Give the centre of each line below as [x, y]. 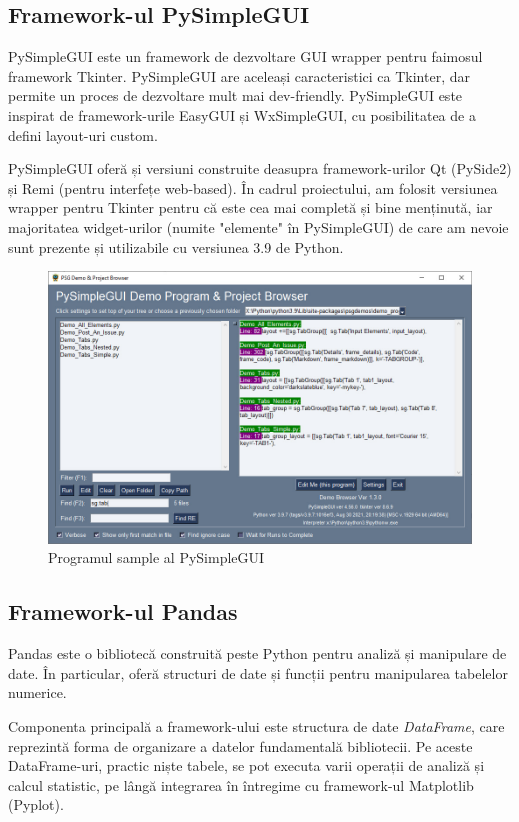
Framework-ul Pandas [123, 611]
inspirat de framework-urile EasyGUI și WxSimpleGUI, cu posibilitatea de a [242, 114]
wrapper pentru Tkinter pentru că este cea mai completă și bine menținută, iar [250, 207]
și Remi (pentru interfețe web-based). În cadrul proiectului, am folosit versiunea [253, 187]
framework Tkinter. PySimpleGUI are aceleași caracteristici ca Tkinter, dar [239, 75]
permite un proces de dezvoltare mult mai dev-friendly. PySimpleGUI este [235, 95]
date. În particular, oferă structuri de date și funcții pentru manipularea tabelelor [258, 672]
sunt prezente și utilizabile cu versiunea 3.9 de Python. [176, 246]
